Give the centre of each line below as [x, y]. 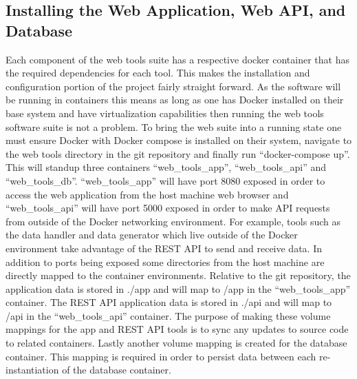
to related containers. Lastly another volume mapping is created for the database [176, 343]
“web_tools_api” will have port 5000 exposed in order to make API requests [168, 208]
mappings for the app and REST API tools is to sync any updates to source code [177, 329]
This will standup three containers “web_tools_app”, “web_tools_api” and [166, 167]
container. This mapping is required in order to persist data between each [161, 356]
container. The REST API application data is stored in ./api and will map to [169, 302]
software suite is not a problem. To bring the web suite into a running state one [174, 126]
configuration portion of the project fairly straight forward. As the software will [173, 86]
